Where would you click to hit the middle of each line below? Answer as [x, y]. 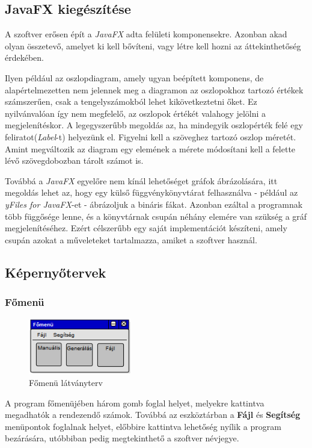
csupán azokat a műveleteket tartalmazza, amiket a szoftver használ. [131, 239]
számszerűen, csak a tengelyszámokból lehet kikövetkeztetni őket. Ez [131, 101]
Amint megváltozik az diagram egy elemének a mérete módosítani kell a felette [150, 148]
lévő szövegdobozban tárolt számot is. [74, 160]
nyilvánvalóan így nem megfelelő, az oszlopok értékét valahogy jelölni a [136, 113]
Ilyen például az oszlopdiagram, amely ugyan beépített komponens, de [134, 77]
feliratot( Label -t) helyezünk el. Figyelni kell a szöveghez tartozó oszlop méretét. [151, 136]
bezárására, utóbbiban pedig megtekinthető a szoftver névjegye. [122, 438]
